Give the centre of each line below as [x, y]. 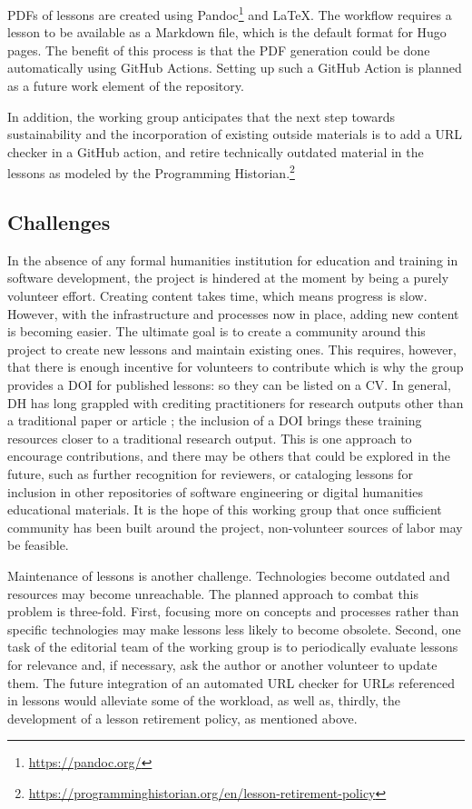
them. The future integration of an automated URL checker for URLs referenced [231, 682]
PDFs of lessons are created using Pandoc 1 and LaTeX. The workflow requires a [230, 13]
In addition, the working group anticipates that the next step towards [201, 116]
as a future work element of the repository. [126, 86]
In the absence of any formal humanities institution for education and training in [233, 260]
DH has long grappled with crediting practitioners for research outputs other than [236, 402]
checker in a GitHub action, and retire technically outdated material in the [216, 151]
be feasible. [38, 545]
